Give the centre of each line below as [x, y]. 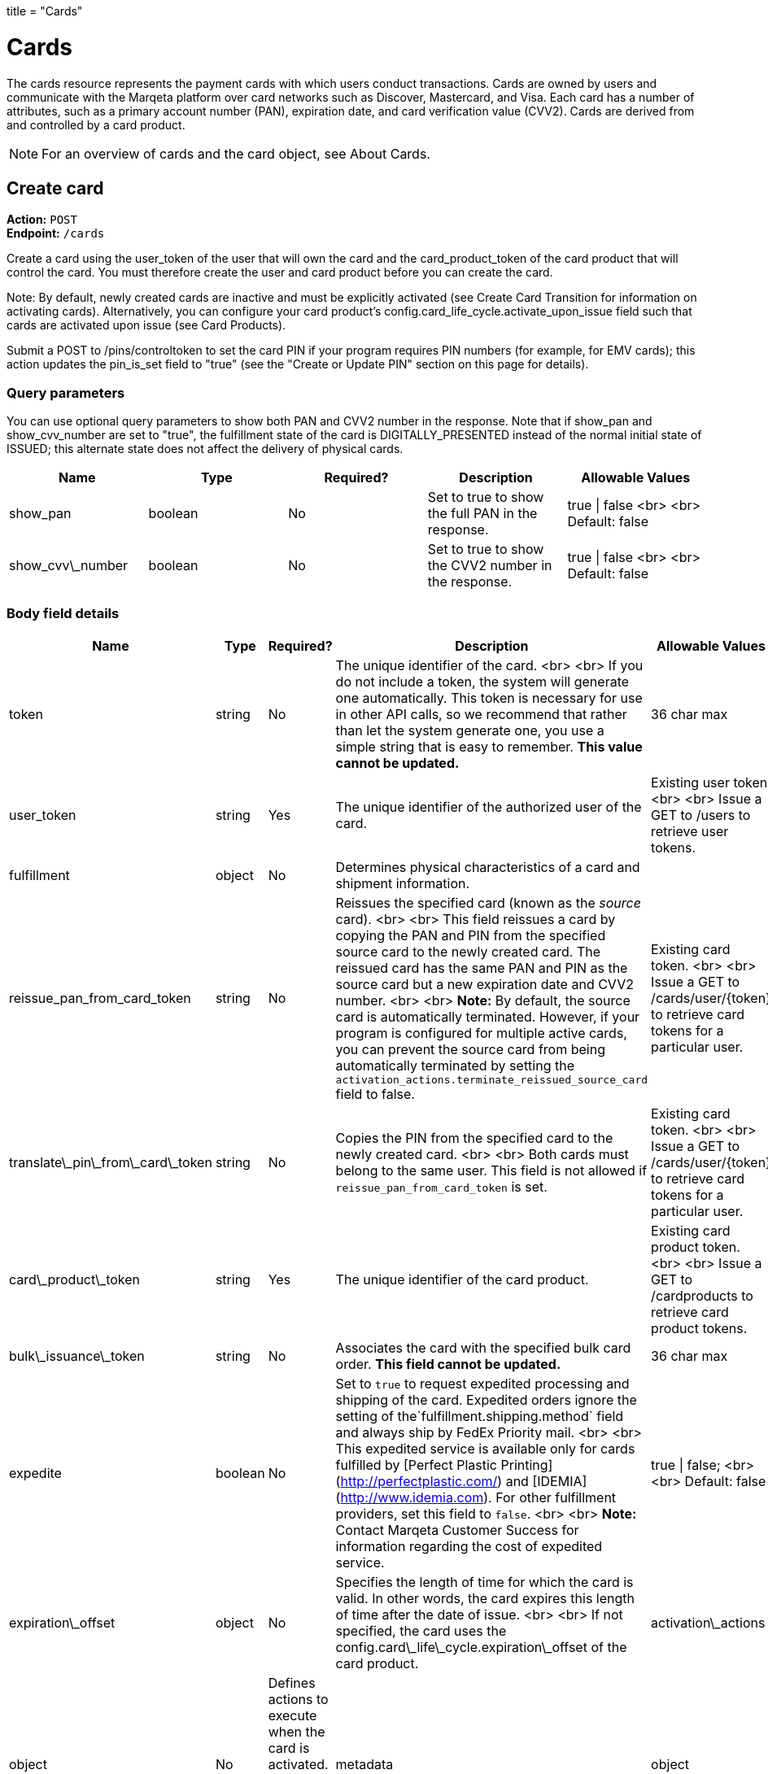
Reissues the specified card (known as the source [488, 902]
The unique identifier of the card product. [462, 1279]
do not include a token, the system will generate [482, 681]
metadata [364, 1764]
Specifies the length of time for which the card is [484, 1582]
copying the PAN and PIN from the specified [471, 935]
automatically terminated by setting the [455, 1065]
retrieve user [690, 831]
